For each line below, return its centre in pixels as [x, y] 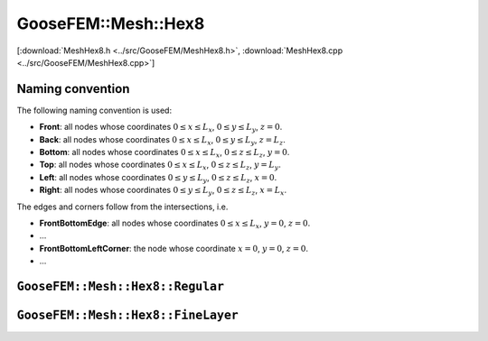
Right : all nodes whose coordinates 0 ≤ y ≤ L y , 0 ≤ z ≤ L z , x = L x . [163, 191]
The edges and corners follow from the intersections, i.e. [122, 207]
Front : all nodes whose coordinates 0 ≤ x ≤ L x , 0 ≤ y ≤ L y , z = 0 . [161, 128]
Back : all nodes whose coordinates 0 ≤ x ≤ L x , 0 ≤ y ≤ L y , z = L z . [163, 140]
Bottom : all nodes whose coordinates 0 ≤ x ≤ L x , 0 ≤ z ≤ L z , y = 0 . [164, 153]
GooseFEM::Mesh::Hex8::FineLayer [127, 315]
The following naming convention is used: [94, 110]
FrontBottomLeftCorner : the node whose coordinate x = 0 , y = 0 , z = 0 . [174, 248]
